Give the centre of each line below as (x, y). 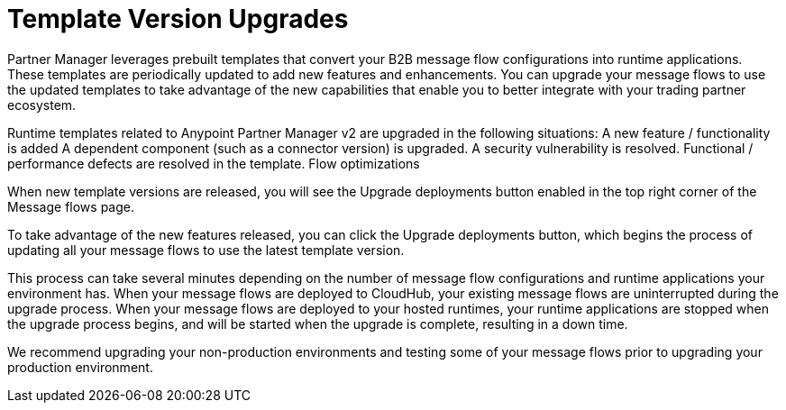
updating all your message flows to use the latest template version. (206, 250)
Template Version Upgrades (178, 19)
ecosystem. (42, 105)
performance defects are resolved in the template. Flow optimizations (214, 163)
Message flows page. (71, 206)
